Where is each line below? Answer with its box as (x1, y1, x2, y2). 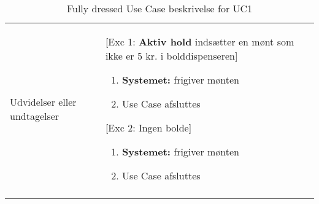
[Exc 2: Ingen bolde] (105, 120, 192, 135)
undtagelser (10, 108, 60, 123)
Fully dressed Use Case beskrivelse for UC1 (66, 1, 253, 15)
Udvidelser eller (10, 94, 77, 109)
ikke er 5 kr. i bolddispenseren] (105, 49, 238, 63)
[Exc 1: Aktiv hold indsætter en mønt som (105, 34, 294, 49)
